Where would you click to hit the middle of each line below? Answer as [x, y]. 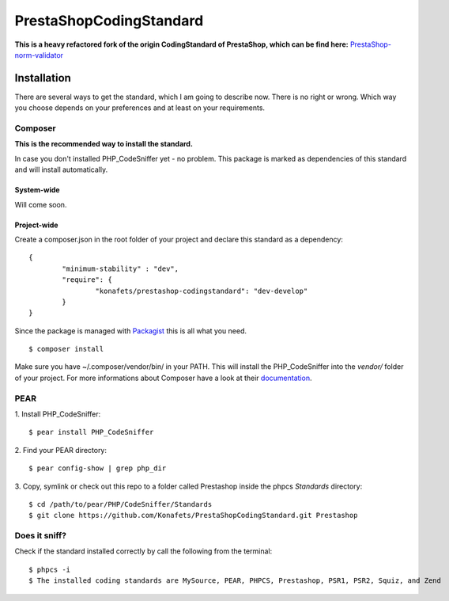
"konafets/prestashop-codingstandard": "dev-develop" [202, 291]
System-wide [37, 190]
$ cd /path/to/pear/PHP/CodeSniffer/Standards [121, 504]
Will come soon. [41, 204]
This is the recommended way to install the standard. [104, 144]
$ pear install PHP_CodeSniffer [91, 432]
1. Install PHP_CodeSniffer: [58, 414]
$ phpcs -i [50, 569]
